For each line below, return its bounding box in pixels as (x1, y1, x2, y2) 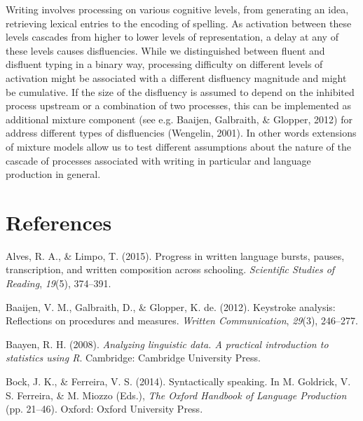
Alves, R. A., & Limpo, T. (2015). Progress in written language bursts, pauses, (6, 248, 345, 263)
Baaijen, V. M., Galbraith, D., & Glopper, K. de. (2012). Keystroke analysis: (6, 299, 336, 314)
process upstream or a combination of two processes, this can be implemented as (6, 98, 352, 113)
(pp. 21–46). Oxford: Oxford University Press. (6, 401, 203, 416)
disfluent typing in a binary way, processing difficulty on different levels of (6, 57, 323, 71)
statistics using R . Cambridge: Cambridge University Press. (6, 350, 261, 365)
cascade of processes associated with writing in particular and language (6, 153, 311, 167)
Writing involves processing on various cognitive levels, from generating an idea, (6, 2, 349, 16)
